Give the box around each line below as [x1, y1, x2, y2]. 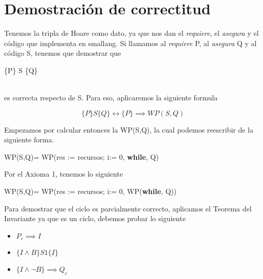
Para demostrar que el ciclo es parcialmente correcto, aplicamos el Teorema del [4, 203, 252, 213]
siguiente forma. [4, 134, 54, 145]
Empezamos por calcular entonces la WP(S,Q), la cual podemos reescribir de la [4, 124, 253, 135]
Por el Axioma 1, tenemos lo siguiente [4, 168, 123, 179]
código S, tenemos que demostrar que [4, 48, 121, 58]
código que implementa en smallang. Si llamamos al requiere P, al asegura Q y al [4, 37, 257, 48]
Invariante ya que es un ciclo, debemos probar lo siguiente [4, 213, 186, 224]
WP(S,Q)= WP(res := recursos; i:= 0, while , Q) [4, 151, 159, 162]
